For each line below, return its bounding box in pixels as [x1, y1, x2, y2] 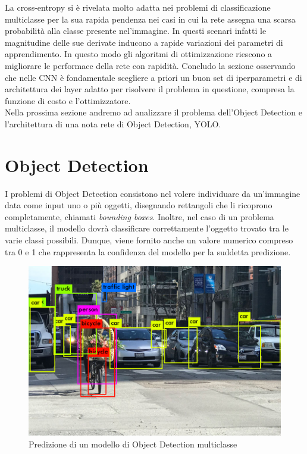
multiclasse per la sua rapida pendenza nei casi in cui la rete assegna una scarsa [5, 12, 296, 25]
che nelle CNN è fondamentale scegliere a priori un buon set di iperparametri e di [5, 71, 302, 83]
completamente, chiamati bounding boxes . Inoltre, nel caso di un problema [5, 210, 274, 223]
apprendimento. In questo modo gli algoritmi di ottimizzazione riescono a [5, 48, 272, 60]
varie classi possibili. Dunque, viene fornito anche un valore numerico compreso [5, 234, 293, 246]
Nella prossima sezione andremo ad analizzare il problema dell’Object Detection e [5, 106, 302, 118]
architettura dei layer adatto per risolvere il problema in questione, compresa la [5, 83, 295, 95]
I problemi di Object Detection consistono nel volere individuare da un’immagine [5, 187, 300, 199]
